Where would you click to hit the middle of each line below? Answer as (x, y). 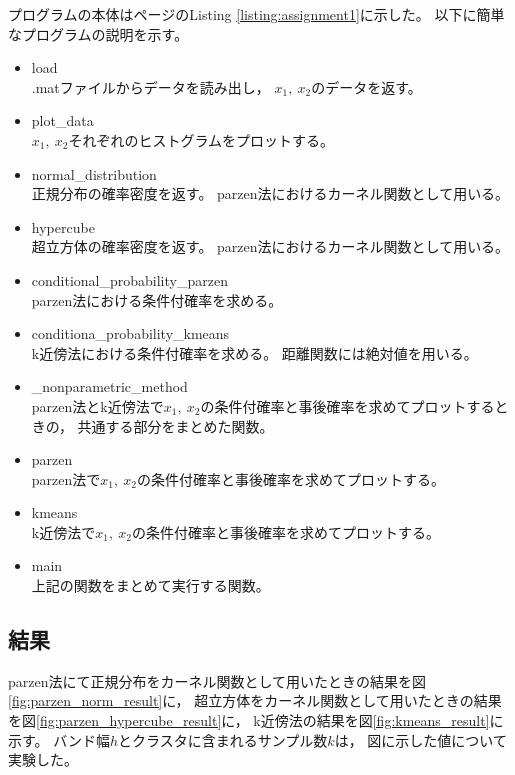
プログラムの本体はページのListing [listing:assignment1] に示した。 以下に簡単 (256, 14)
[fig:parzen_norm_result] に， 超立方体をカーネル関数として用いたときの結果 (255, 700)
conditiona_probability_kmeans (130, 333)
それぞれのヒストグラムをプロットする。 (201, 139)
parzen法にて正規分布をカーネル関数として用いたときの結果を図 (217, 680)
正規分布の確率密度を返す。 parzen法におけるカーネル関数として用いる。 (270, 193)
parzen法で (66, 478)
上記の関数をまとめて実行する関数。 (150, 585)
